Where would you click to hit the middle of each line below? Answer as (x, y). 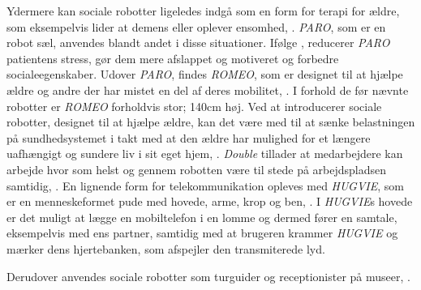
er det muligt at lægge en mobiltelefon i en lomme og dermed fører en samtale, (202, 217)
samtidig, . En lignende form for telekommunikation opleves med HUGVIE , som (205, 185)
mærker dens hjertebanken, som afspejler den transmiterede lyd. (166, 248)
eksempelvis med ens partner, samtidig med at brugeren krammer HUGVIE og (202, 233)
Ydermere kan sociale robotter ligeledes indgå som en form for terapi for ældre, (203, 11)
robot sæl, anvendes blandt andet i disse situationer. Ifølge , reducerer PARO (198, 43)
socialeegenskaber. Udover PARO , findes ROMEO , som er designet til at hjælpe (205, 74)
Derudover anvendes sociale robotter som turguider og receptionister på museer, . (208, 276)
